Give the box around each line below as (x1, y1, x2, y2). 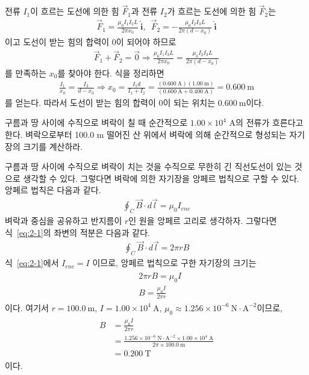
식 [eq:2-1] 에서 (5, 256, 59, 269)
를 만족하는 (5, 66, 47, 79)
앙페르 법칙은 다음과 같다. (5, 184, 101, 196)
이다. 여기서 (5, 301, 49, 314)
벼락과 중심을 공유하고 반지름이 (5, 214, 122, 226)
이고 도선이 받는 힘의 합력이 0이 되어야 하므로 (5, 36, 176, 48)
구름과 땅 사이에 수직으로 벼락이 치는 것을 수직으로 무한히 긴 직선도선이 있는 (5, 160, 292, 173)
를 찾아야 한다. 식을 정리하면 (57, 66, 164, 79)
